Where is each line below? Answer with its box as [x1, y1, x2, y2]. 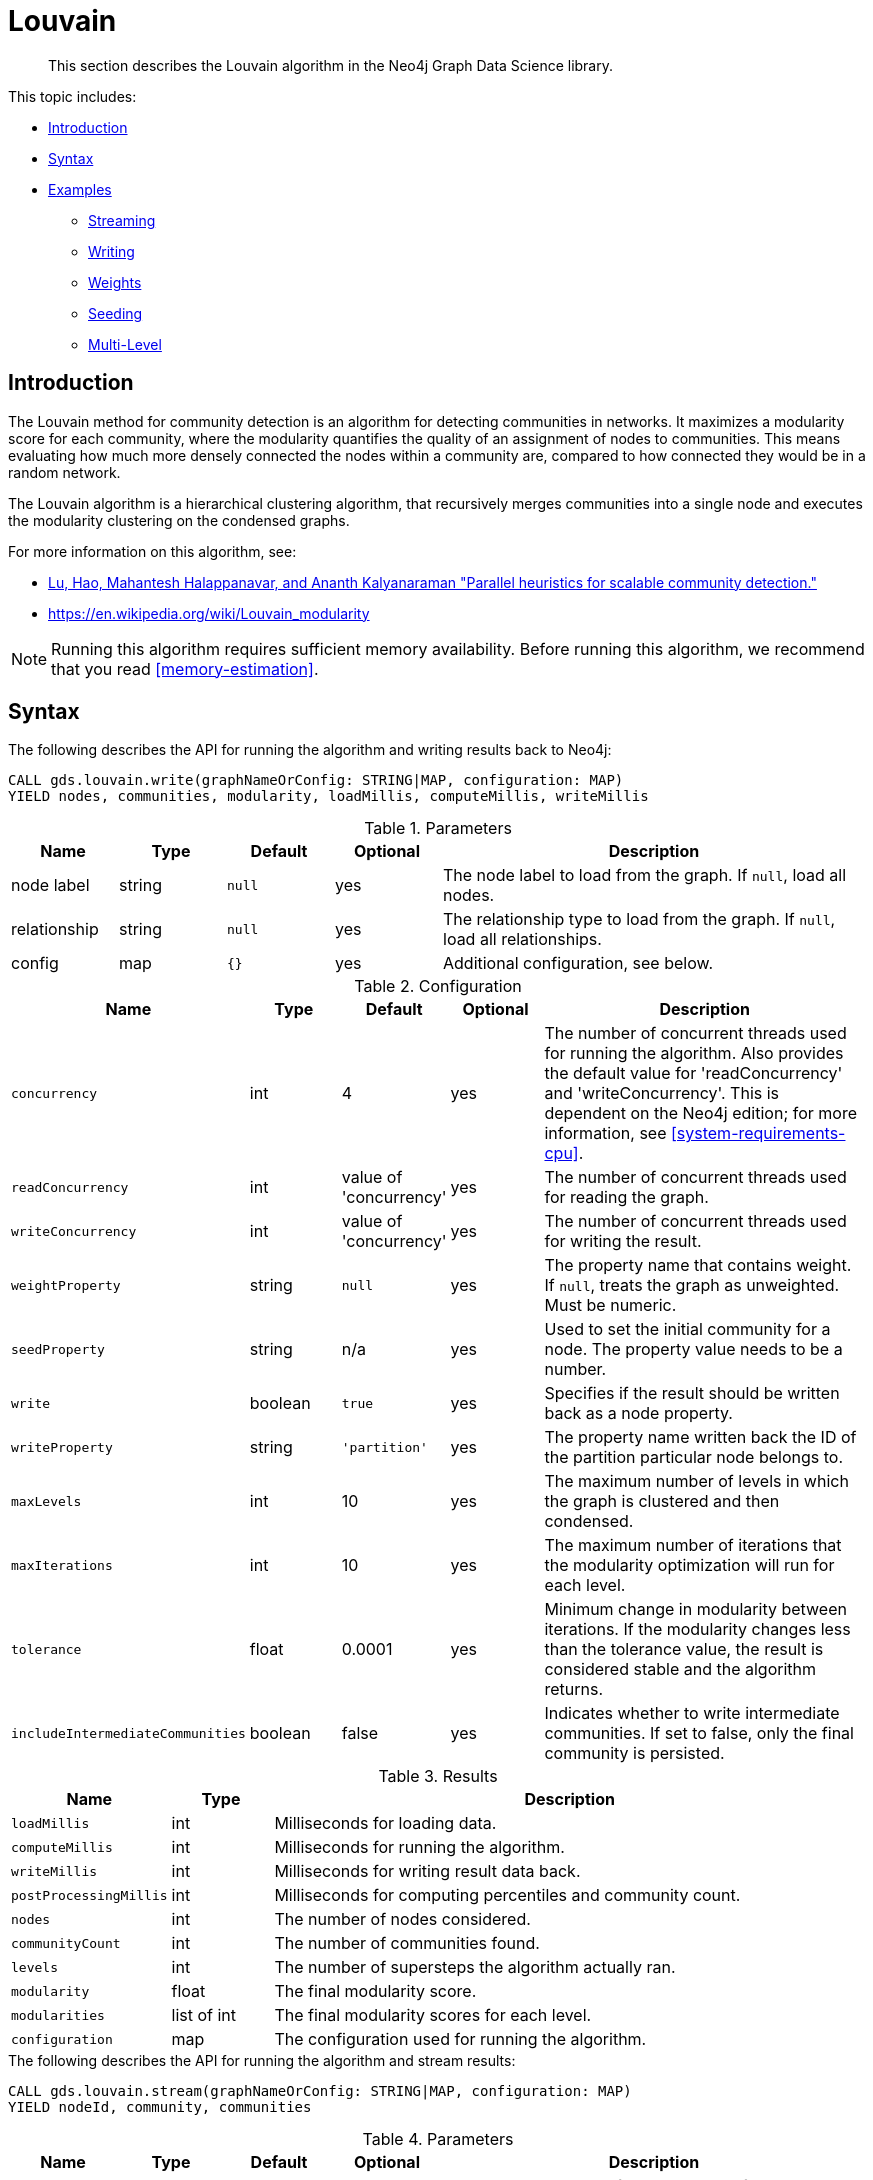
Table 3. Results [378, 1766, 498, 1787]
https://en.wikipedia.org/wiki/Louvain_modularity [48, 604, 370, 622]
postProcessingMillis [11, 1887, 168, 1903]
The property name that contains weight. [544, 1255, 852, 1276]
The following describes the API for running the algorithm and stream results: [8, 2052, 516, 2070]
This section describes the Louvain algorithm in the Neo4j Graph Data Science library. [48, 56, 614, 74]
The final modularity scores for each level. [274, 2005, 592, 2026]
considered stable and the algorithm [544, 1659, 817, 1680]
